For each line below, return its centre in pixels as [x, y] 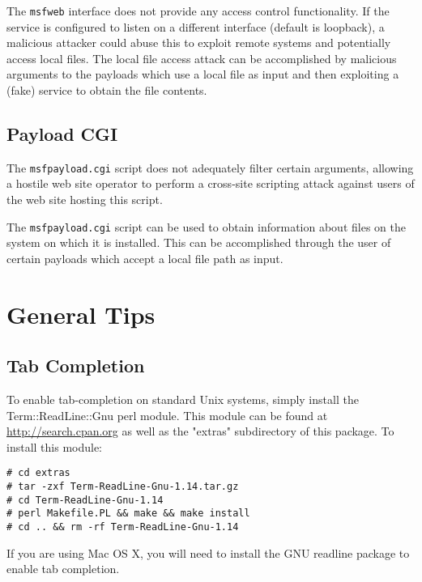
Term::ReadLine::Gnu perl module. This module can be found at [167, 415]
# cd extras [38, 473]
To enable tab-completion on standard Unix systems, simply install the [183, 399]
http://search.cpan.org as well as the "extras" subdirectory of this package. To [200, 431]
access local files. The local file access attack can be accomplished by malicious [202, 58]
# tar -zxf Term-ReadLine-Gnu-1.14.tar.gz [123, 487]
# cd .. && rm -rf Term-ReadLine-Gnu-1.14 [123, 527]
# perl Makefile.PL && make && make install [128, 514]
